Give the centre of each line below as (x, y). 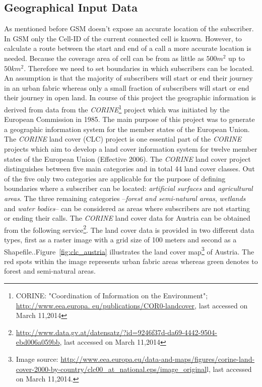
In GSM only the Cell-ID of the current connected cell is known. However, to (123, 38)
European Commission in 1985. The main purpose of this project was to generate (129, 119)
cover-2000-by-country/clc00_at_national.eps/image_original (111, 369)
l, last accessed (229, 369)
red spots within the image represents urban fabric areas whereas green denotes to (131, 261)
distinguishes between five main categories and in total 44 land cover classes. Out (129, 169)
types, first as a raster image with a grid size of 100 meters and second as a (120, 239)
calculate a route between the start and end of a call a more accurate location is (128, 48)
